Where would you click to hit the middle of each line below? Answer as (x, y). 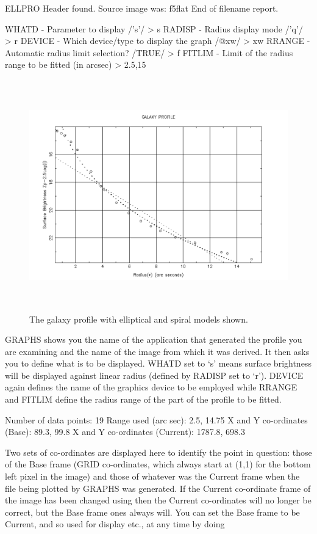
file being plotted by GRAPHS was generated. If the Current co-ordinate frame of (158, 488)
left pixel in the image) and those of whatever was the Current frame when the (152, 476)
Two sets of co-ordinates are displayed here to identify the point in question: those (158, 452)
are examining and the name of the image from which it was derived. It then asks (157, 351)
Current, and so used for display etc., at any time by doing (115, 524)
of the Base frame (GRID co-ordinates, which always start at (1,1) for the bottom (158, 464)
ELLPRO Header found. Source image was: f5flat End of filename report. (142, 8)
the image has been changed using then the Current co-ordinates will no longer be (158, 500)
